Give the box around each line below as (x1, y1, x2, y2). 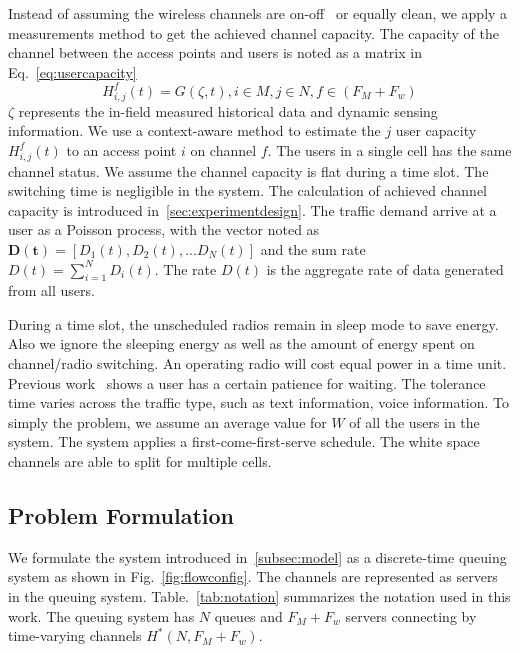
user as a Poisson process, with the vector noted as (8, 219, 320, 240)
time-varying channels (8, 625, 142, 646)
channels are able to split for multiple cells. (8, 451, 272, 472)
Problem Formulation (8, 500, 234, 531)
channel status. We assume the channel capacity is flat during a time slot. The (8, 160, 489, 181)
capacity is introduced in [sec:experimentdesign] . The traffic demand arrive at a (8, 199, 497, 220)
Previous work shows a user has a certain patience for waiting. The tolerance (8, 372, 486, 393)
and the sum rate (260, 238, 366, 259)
